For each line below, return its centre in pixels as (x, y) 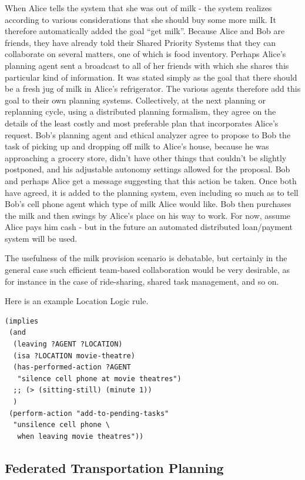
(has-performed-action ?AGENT (72, 367)
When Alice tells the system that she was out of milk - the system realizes (138, 8)
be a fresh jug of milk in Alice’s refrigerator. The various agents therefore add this (153, 89)
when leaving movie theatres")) (81, 436)
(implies (22, 321)
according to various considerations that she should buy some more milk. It (140, 19)
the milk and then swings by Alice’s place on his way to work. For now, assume (148, 215)
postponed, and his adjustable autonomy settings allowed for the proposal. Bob (148, 169)
